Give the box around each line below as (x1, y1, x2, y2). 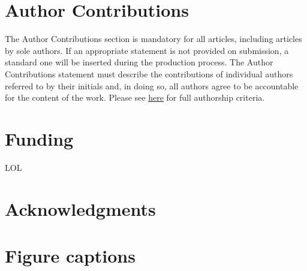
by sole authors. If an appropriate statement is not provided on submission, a (5, 44, 289, 56)
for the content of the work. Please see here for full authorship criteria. (5, 91, 265, 104)
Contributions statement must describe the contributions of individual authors (5, 67, 293, 80)
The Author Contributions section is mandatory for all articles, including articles (5, 32, 302, 45)
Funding (5, 126, 74, 150)
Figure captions (5, 243, 136, 267)
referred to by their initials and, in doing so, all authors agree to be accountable (5, 79, 299, 92)
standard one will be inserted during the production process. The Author (5, 56, 273, 68)
